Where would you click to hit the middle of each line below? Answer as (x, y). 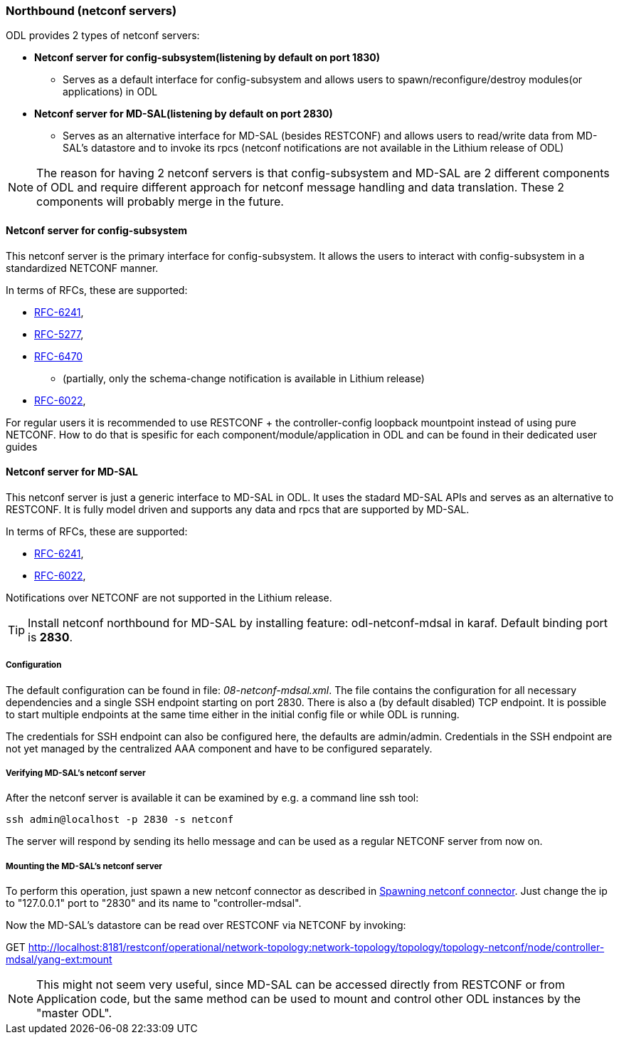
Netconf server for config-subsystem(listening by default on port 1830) (207, 58)
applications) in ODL (110, 92)
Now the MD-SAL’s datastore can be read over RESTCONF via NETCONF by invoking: (206, 925)
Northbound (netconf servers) (91, 11)
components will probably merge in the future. (160, 202)
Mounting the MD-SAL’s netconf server (84, 866)
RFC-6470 (59, 356)
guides (22, 446)
